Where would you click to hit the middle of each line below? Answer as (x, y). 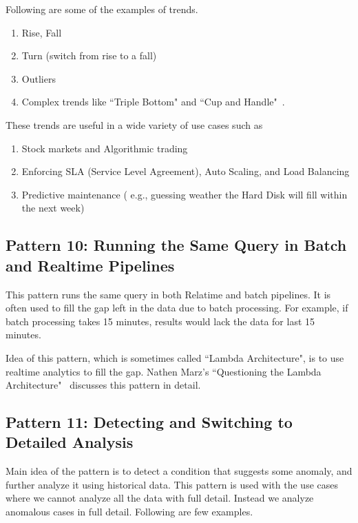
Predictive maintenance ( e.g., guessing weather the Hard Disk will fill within (185, 194)
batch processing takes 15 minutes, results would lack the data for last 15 (160, 321)
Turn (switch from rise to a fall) (89, 55)
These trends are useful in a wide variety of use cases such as (134, 124)
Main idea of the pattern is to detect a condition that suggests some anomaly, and (179, 471)
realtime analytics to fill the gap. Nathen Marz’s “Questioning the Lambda (164, 371)
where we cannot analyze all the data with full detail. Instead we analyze (160, 498)
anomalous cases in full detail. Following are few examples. (129, 512)
